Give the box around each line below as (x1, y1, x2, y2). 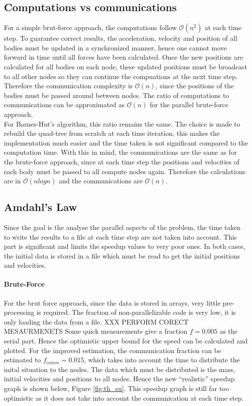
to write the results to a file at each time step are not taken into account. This (4, 231, 237, 242)
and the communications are (59, 176, 143, 186)
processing (4, 307, 34, 317)
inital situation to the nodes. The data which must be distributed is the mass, (4, 364, 236, 374)
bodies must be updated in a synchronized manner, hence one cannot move (4, 42, 227, 52)
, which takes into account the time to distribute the (84, 355, 240, 365)
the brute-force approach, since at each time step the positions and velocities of (4, 156, 239, 166)
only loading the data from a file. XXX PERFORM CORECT (4, 316, 189, 326)
